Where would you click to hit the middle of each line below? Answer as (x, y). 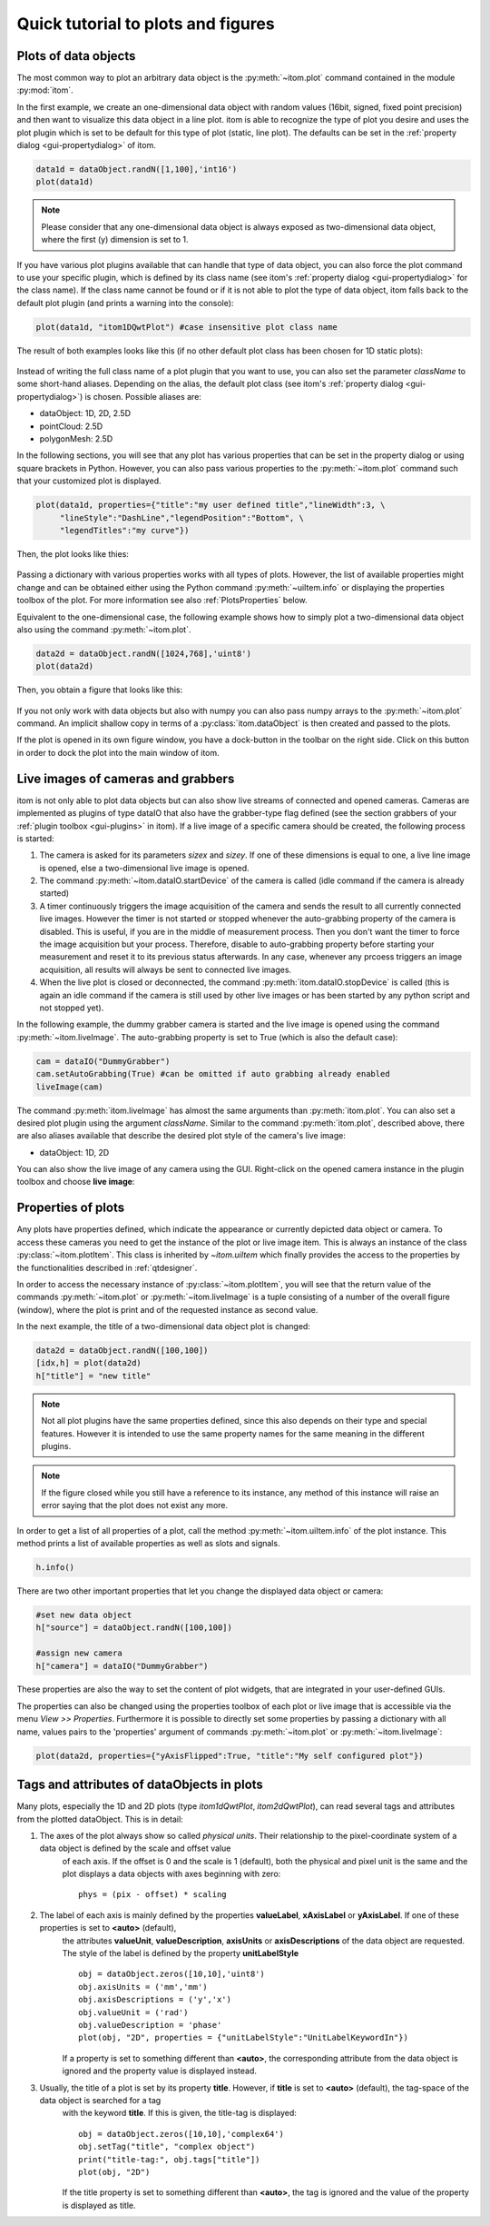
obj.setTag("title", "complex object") (167, 2147)
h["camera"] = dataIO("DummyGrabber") (122, 1666)
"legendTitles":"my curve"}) (124, 530)
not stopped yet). (72, 1008)
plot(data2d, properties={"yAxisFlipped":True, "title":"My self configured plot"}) (230, 1755)
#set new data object (84, 1615)
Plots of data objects (76, 56)
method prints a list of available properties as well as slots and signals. (148, 1543)
